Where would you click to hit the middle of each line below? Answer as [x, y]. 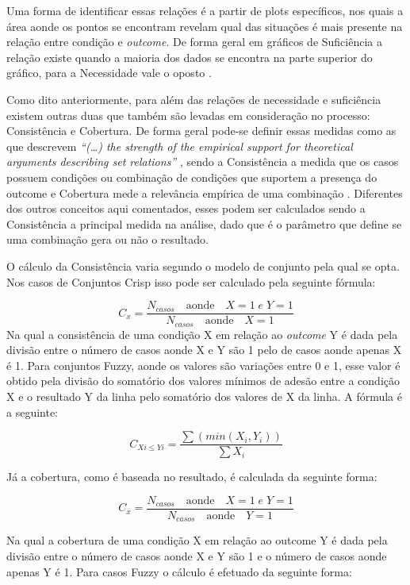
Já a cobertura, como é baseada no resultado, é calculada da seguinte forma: [192, 477]
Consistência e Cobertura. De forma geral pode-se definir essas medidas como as [201, 131]
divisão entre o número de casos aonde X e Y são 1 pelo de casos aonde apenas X [204, 350]
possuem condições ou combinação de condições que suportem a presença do [192, 177]
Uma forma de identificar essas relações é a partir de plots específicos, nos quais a [205, 10]
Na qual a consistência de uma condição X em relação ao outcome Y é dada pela [202, 334]
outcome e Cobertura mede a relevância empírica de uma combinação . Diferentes [205, 192]
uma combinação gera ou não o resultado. [107, 239]
